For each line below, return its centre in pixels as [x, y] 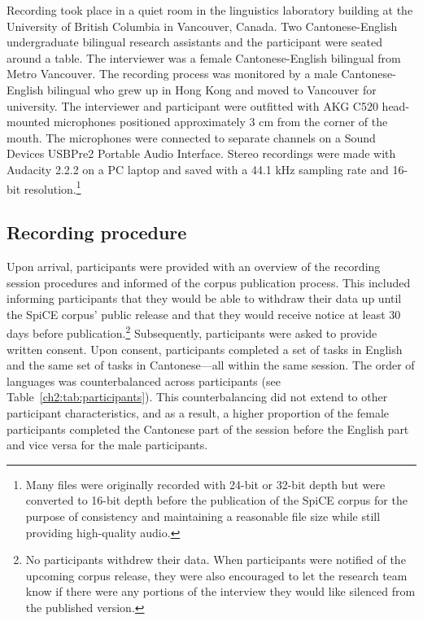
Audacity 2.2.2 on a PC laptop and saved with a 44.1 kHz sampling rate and [198, 169]
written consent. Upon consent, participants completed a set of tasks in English [205, 349]
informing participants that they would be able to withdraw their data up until [204, 298]
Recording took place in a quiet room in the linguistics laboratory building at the [210, 10]
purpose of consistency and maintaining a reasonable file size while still [203, 516]
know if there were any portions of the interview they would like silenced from [220, 591]
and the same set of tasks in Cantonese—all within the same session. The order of [211, 365]
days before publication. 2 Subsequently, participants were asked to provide [192, 332]
